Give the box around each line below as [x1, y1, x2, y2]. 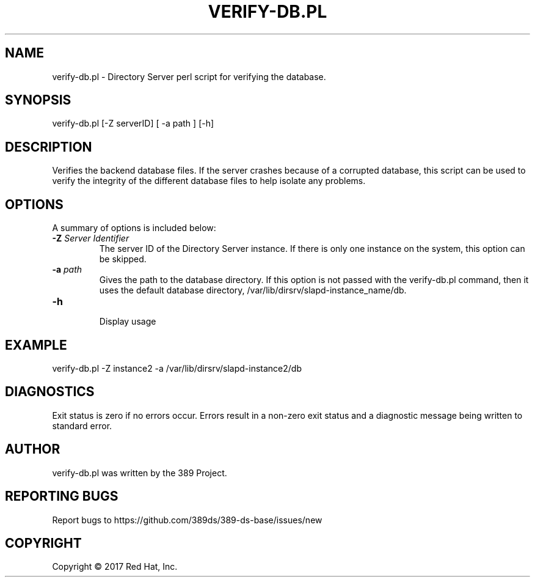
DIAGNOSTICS [5, 384, 95, 400]
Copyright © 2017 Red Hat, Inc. [52, 561, 178, 572]
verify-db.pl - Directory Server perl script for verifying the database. [52, 71, 326, 82]
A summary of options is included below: [52, 223, 216, 234]
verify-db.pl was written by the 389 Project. [52, 467, 227, 478]
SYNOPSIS [5, 92, 71, 108]
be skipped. [99, 254, 147, 265]
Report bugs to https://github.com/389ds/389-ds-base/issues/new [52, 514, 322, 525]
